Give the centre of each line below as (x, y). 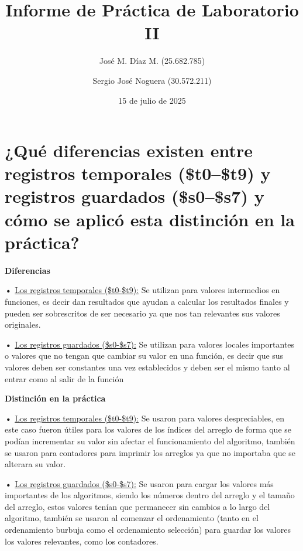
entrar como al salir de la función (64, 378)
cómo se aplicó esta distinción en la (150, 219)
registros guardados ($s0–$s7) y (135, 196)
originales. (23, 324)
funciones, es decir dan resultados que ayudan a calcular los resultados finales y (147, 301)
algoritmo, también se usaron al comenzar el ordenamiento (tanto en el (132, 518)
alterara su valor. (35, 464)
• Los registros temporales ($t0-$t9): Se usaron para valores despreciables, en (144, 418)
